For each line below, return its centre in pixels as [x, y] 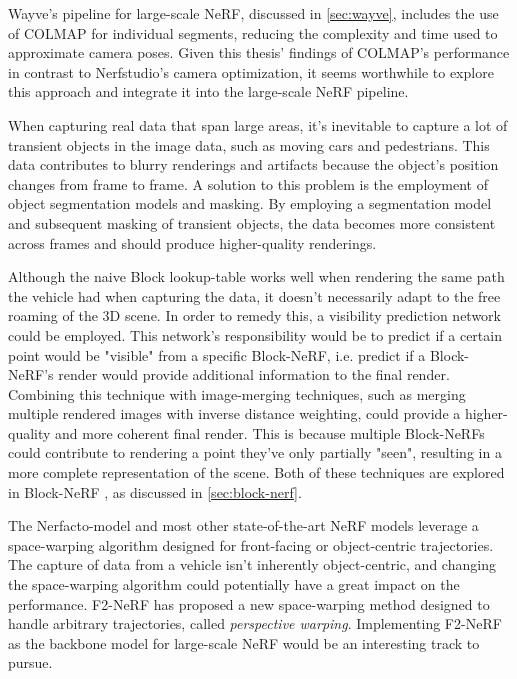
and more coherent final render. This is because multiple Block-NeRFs [270, 432]
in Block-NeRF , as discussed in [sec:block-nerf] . [155, 491]
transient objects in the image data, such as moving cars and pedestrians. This [249, 144]
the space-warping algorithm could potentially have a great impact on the [234, 584]
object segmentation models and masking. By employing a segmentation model [250, 203]
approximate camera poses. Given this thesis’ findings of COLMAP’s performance [259, 52]
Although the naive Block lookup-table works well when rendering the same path [256, 276]
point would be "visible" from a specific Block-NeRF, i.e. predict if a [217, 354]
